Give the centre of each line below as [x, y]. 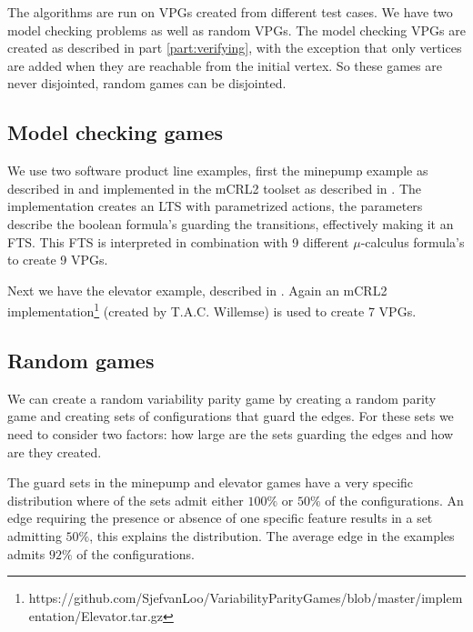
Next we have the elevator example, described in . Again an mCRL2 [197, 290]
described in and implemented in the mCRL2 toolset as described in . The [214, 188]
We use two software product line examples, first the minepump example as [218, 171]
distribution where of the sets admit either [126, 500]
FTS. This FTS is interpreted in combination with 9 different [178, 241]
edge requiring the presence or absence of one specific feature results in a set [220, 518]
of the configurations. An [394, 500]
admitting [35, 535]
